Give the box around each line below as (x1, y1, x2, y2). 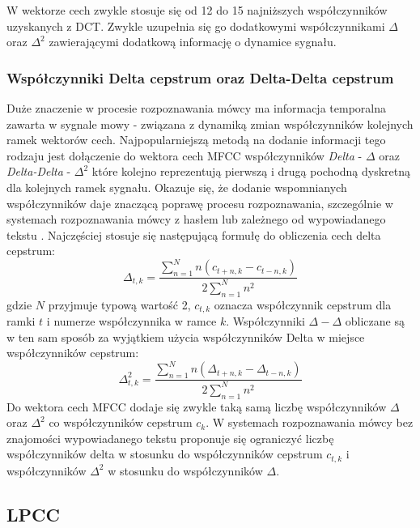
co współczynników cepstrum (49, 414, 193, 431)
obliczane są (345, 313, 405, 330)
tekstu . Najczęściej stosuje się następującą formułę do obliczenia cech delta (6, 226, 381, 243)
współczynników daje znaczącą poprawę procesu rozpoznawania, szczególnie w (6, 194, 393, 211)
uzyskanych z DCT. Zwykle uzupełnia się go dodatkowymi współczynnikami (6, 17, 385, 34)
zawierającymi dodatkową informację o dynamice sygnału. (49, 33, 337, 50)
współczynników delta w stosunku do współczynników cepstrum (6, 445, 323, 462)
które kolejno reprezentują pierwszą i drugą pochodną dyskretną (91, 163, 411, 180)
